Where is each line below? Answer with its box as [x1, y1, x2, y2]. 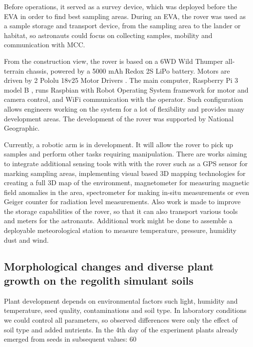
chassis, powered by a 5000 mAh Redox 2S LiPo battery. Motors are [26, 65, 230, 76]
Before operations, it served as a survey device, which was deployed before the [4, 1, 237, 11]
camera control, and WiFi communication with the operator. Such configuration [4, 94, 243, 104]
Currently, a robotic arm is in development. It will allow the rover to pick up [4, 139, 234, 149]
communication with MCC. [4, 39, 85, 50]
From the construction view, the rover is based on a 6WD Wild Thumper [4, 56, 223, 66]
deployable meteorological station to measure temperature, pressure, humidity [4, 225, 236, 235]
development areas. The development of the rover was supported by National [4, 113, 234, 123]
